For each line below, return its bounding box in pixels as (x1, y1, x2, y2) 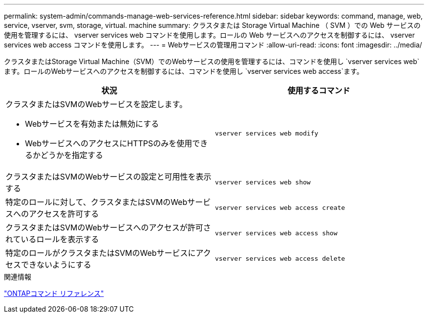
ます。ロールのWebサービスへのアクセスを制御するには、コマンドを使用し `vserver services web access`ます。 (4, 67, 364, 75)
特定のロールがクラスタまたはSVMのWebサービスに (5, 248, 196, 258)
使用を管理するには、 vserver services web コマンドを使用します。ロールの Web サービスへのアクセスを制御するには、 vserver (4, 31, 415, 39)
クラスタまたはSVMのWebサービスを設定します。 (5, 99, 187, 109)
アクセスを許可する (29, 209, 99, 219)
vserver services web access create (215, 204, 345, 211)
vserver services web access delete (215, 254, 345, 262)
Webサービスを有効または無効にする (25, 119, 159, 129)
